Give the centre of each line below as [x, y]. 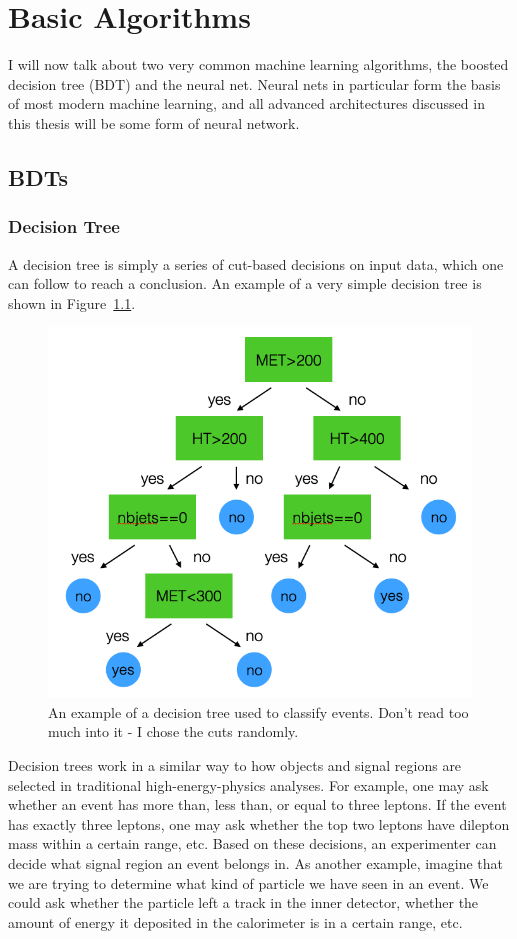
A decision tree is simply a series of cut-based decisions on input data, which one [256, 263]
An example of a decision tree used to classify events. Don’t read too [258, 711]
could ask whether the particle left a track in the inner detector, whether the [243, 902]
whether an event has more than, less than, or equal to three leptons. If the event [257, 804]
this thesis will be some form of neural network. [154, 122]
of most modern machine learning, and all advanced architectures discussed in [246, 103]
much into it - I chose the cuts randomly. [173, 731]
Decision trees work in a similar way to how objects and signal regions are [235, 764]
